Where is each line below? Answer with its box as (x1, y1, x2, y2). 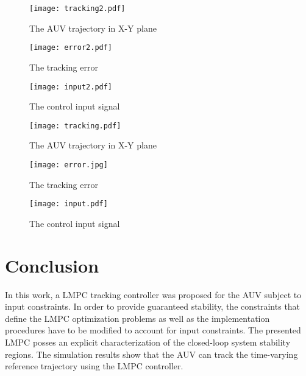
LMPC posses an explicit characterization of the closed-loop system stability (5, 336, 291, 348)
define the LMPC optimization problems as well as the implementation (5, 312, 270, 324)
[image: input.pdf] (29, 200, 108, 209)
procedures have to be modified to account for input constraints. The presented (5, 324, 301, 336)
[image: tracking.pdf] (29, 121, 121, 130)
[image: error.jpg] (29, 161, 108, 169)
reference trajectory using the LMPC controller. (5, 360, 183, 372)
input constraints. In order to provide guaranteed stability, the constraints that (5, 300, 301, 313)
